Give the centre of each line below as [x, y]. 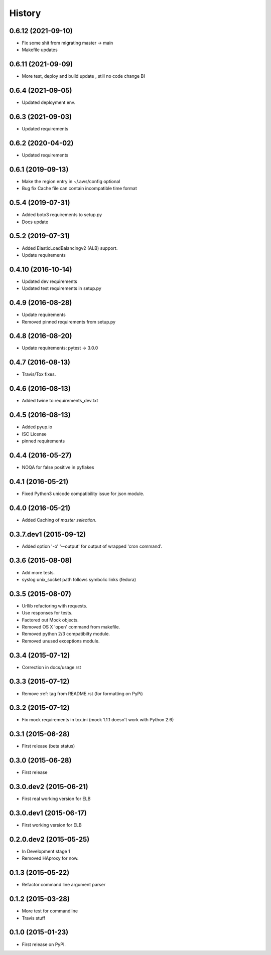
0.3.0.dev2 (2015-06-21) [49, 787]
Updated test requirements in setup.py [61, 288]
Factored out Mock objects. [50, 620]
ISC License [34, 434]
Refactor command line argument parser [64, 885]
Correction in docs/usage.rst [51, 667]
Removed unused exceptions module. [61, 641]
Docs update [35, 222]
